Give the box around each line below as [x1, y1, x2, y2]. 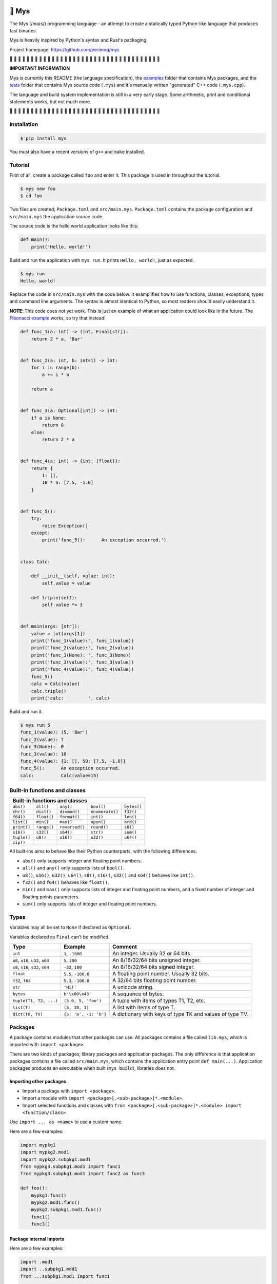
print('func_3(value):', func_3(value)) [31, 659, 134, 665]
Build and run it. [9, 709, 43, 715]
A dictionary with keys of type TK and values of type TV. [112, 1011, 249, 1018]
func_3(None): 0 [20, 744, 64, 750]
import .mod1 [20, 1259, 53, 1265]
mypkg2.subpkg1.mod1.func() [31, 1207, 102, 1213]
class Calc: [20, 559, 51, 564]
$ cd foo [20, 193, 43, 199]
